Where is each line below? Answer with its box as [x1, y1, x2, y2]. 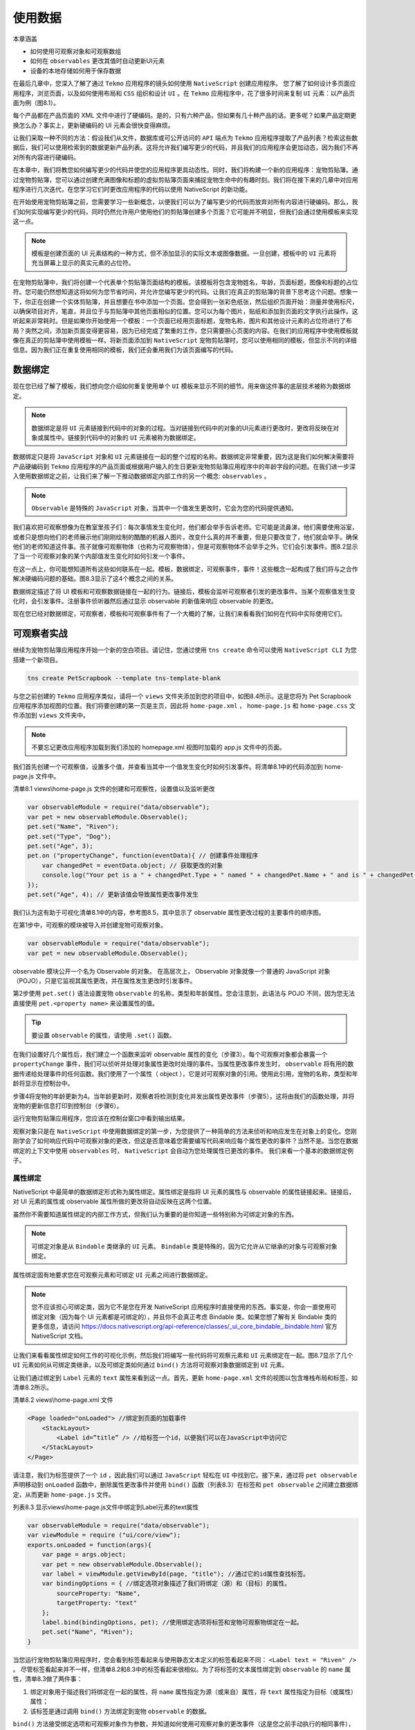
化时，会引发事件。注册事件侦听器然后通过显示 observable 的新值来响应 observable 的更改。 [12, 597, 278, 605]
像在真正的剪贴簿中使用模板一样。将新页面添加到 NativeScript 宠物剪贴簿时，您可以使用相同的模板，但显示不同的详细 [12, 336, 358, 345]
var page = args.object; [41, 1551, 127, 1558]
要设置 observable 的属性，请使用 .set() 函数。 [31, 1031, 176, 1039]
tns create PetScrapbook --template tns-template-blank [27, 674, 221, 682]
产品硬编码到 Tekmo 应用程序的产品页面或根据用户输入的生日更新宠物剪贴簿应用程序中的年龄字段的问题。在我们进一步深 [12, 462, 356, 471]
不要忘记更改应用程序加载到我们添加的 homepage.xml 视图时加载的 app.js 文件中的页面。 [31, 743, 286, 752]
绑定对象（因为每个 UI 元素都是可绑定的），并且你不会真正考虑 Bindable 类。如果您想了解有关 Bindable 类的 [31, 1312, 337, 1321]
